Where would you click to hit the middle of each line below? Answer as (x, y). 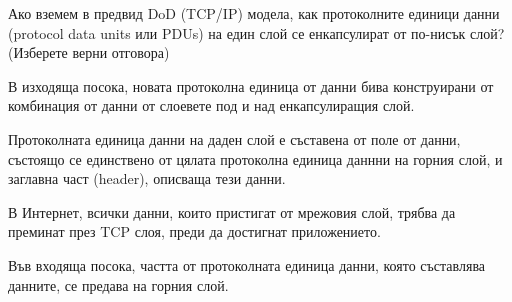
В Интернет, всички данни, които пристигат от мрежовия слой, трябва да (232, 211)
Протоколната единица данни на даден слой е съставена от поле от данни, (234, 138)
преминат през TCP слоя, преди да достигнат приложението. (194, 231)
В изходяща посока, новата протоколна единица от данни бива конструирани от (251, 85)
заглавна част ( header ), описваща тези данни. (147, 178)
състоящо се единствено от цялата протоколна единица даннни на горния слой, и (255, 158)
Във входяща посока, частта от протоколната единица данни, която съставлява (247, 264)
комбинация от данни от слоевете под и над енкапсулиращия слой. (211, 105)
